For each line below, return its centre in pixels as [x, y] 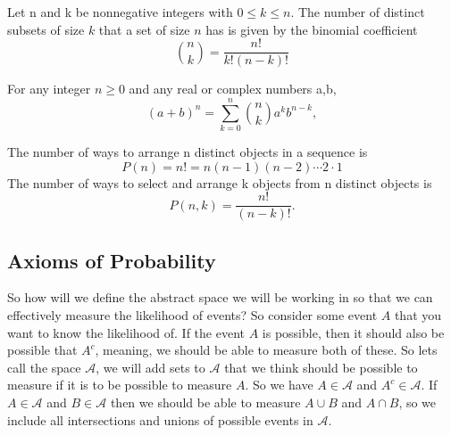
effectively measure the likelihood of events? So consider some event [192, 315]
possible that [42, 350]
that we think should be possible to [321, 367]
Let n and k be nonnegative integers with [120, 12]
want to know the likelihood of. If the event [126, 332]
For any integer [49, 89]
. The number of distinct [358, 12]
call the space [44, 367]
